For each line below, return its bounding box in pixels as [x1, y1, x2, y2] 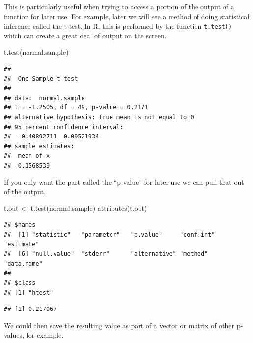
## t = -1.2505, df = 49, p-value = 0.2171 [4, 104, 148, 111]
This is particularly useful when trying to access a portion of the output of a [4, 1, 234, 11]
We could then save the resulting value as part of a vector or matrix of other [4, 320, 235, 330]
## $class [4, 279, 36, 286]
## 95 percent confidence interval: [4, 123, 124, 131]
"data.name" [4, 260, 43, 267]
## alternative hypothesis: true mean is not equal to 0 [4, 114, 194, 121]
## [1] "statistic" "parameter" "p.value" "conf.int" [4, 231, 215, 238]
